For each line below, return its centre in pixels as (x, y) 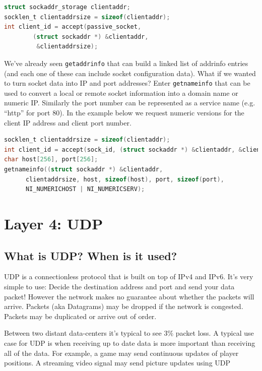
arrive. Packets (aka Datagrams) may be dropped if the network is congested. (124, 306)
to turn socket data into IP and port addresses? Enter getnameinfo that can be (127, 83)
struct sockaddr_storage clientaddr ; (67, 7)
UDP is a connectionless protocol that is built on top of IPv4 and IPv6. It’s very (129, 276)
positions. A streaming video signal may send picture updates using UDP (117, 363)
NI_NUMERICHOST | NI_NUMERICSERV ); (85, 189)
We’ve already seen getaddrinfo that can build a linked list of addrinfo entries (126, 63)
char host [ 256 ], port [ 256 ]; (51, 160)
